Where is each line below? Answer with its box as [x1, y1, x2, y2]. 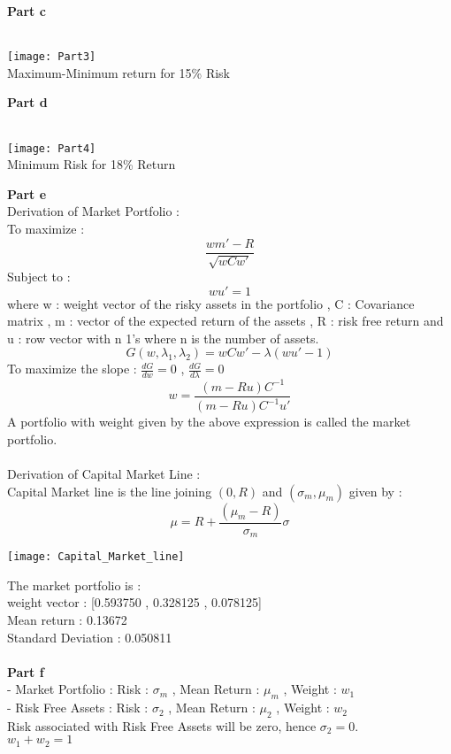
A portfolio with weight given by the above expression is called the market [7, 412, 411, 431]
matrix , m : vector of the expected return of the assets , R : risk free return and [7, 312, 444, 330]
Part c [7, 2, 46, 19]
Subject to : [7, 267, 71, 286]
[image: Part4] [7, 142, 96, 155]
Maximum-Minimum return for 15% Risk [7, 63, 231, 81]
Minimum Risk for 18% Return [7, 155, 176, 173]
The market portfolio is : [7, 575, 141, 594]
